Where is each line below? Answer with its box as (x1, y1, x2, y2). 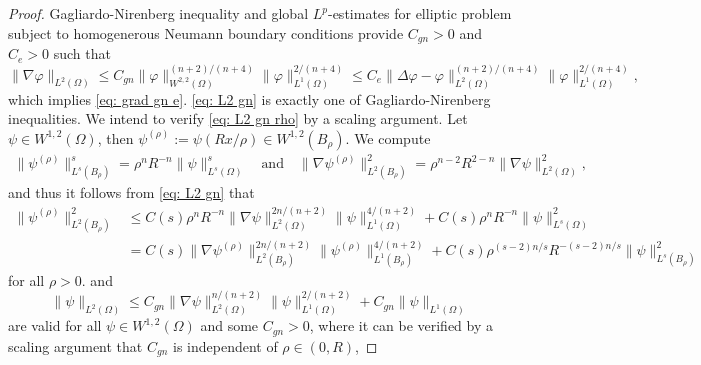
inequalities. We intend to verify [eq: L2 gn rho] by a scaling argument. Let (8, 108, 468, 129)
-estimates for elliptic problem (327, 3, 512, 23)
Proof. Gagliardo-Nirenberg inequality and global (8, 3, 309, 23)
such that (53, 43, 111, 64)
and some (200, 315, 259, 336)
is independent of (172, 335, 278, 356)
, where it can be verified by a (309, 315, 494, 336)
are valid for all (8, 315, 102, 336)
